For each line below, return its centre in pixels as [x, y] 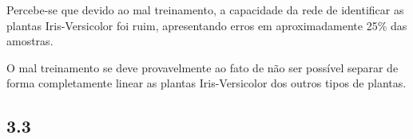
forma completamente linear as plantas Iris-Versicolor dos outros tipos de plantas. [206, 83]
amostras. [30, 41]
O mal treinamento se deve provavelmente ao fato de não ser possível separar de [203, 67]
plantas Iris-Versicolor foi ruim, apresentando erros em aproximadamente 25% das [207, 25]
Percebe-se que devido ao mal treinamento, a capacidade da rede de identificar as [205, 10]
